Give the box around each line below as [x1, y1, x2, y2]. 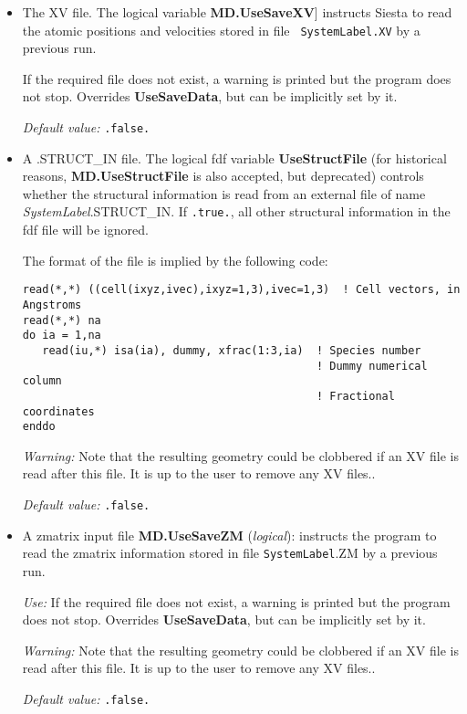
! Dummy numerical [316, 359, 428, 373]
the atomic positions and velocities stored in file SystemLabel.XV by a [22, 20, 420, 39]
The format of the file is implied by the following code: [22, 250, 328, 269]
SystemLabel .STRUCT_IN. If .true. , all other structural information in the [22, 202, 451, 221]
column [22, 374, 62, 388]
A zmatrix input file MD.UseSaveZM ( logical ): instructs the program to [22, 525, 437, 544]
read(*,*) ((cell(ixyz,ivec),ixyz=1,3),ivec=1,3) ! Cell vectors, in [22, 283, 461, 297]
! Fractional [316, 389, 395, 403]
